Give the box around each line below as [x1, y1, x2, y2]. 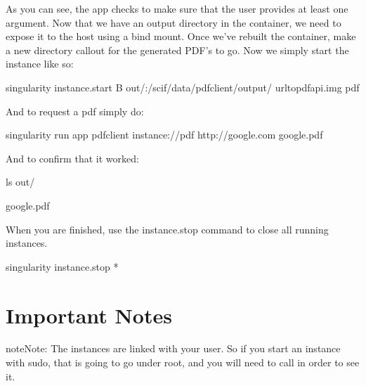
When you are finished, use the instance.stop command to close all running [6, 221, 329, 236]
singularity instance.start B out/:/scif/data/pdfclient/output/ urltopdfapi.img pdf [6, 79, 360, 94]
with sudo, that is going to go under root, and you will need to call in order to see [6, 355, 360, 370]
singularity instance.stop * [6, 259, 119, 274]
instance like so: [6, 56, 74, 71]
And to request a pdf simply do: [6, 103, 144, 118]
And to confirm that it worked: [6, 150, 139, 165]
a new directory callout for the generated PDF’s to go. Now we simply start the [6, 42, 349, 57]
